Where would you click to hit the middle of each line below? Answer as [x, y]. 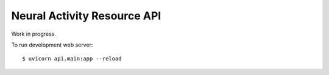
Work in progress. [34, 34]
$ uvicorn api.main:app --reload [72, 59]
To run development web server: [52, 45]
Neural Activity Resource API [86, 16]
